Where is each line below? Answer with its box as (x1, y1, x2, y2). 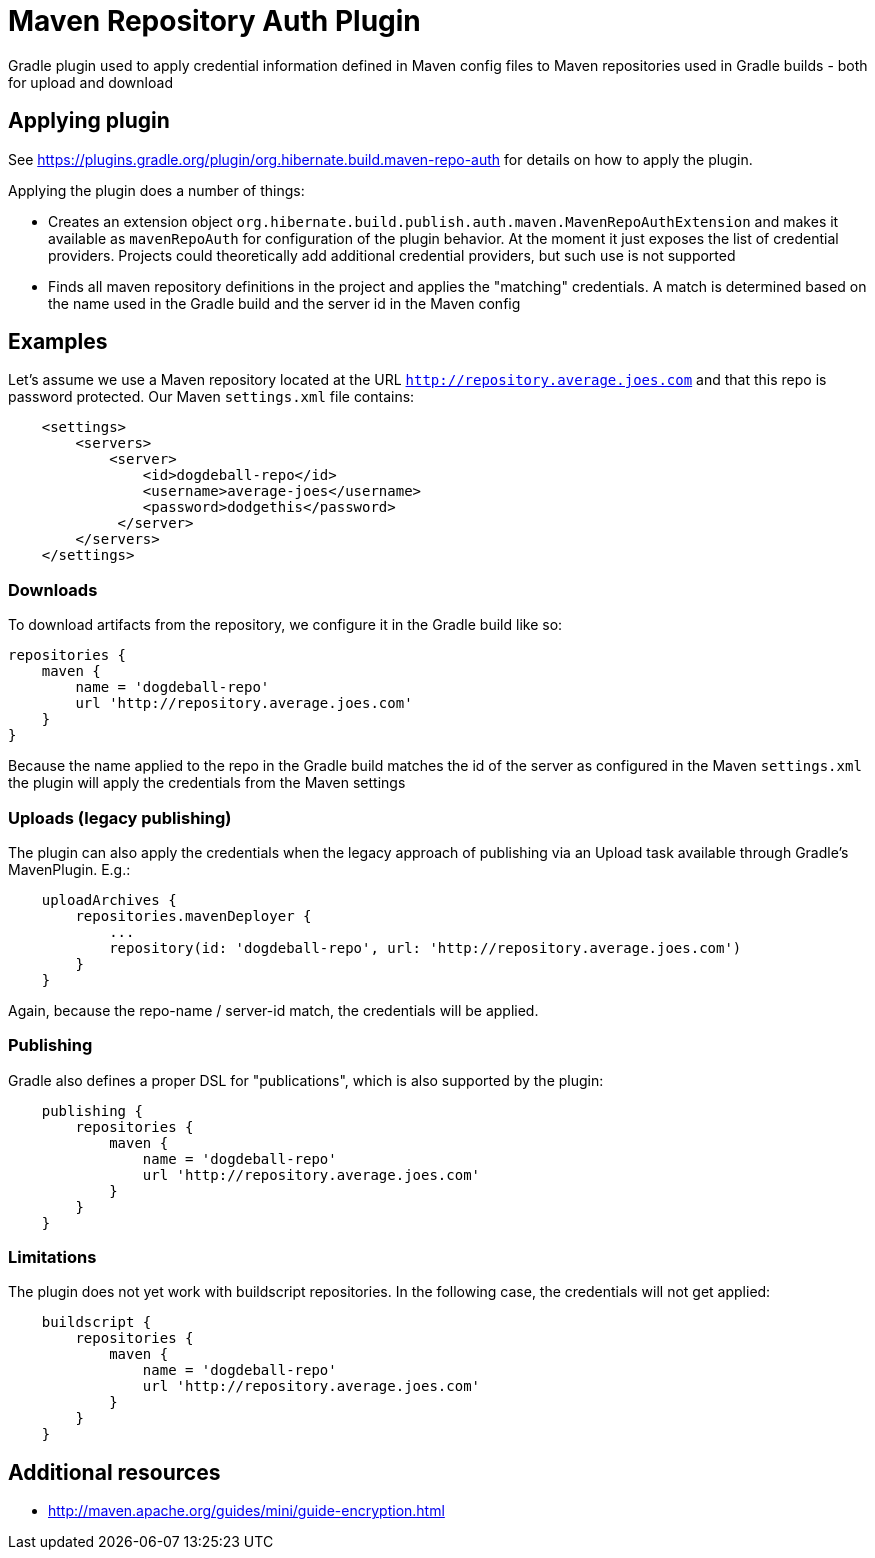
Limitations (8, 1247, 97, 1268)
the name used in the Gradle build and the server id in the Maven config (48, 294, 521, 312)
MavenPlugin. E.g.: (8, 860, 131, 878)
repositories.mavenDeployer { (75, 907, 312, 924)
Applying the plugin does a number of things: (8, 181, 305, 199)
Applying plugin (8, 108, 170, 134)
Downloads (8, 579, 98, 600)
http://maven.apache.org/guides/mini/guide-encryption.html (48, 1502, 445, 1520)
